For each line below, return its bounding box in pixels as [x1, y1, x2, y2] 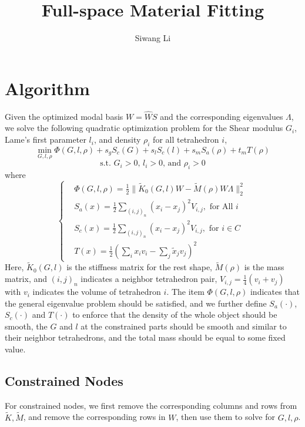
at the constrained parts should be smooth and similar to [81, 320, 287, 332]
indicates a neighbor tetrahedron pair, [81, 273, 217, 285]
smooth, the [5, 320, 48, 332]
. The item [166, 285, 205, 298]
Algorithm [5, 76, 90, 100]
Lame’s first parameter [5, 133, 86, 146]
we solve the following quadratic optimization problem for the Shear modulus [5, 122, 283, 134]
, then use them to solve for [176, 411, 275, 423]
